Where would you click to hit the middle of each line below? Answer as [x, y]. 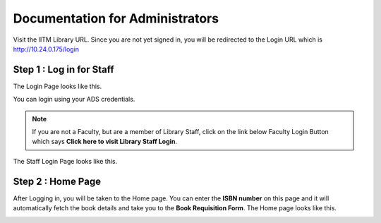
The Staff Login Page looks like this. [65, 161]
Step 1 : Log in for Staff [64, 70]
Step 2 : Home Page [57, 181]
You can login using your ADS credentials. [74, 100]
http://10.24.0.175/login [46, 49]
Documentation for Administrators [116, 18]
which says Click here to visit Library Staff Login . [105, 142]
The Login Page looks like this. [58, 86]
